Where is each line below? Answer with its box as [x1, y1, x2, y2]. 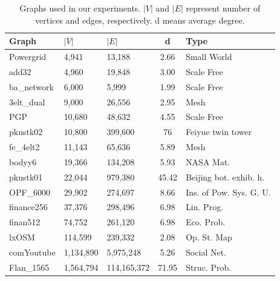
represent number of [186, 2, 261, 14]
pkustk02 [9, 125, 43, 138]
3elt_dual [9, 95, 45, 108]
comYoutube [9, 246, 56, 258]
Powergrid [9, 50, 47, 63]
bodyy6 [9, 155, 37, 168]
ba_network [9, 80, 54, 93]
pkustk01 [9, 170, 43, 183]
